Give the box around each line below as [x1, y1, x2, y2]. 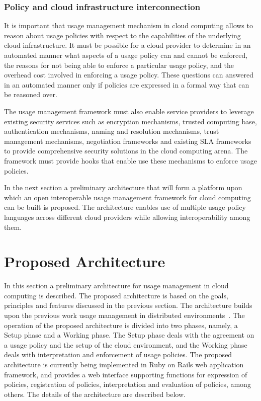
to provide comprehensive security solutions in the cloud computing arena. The [4, 145, 248, 156]
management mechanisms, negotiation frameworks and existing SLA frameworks [4, 135, 251, 146]
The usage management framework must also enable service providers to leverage [4, 106, 254, 116]
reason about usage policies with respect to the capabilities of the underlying [4, 30, 241, 40]
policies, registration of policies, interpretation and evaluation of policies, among [4, 379, 251, 389]
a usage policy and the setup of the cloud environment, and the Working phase [4, 339, 247, 350]
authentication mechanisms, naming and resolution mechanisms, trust [4, 126, 219, 136]
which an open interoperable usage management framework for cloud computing [4, 192, 251, 202]
